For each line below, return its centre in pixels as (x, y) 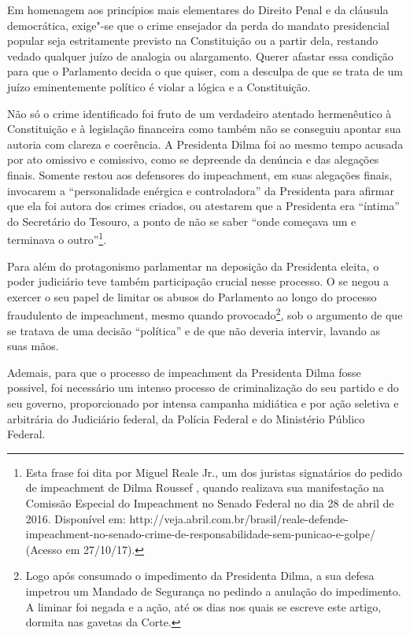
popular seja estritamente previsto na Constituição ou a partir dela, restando (193, 41)
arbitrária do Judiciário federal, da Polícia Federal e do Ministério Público (186, 418)
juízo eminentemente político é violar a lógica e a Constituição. (159, 86)
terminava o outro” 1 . (57, 238)
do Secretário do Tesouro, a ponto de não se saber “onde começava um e (182, 221)
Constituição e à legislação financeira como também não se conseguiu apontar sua (204, 129)
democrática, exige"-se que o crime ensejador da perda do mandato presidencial (198, 25)
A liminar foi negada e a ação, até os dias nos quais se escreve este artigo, (203, 606)
